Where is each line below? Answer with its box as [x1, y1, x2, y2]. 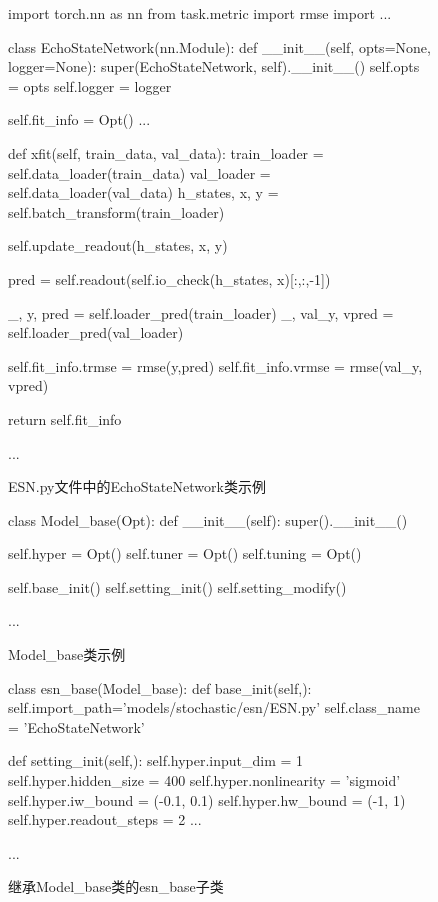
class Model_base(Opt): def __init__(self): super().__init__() [8, 509, 408, 530]
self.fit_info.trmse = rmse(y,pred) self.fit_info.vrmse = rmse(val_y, [8, 355, 423, 376]
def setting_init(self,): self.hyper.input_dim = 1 [8, 750, 304, 771]
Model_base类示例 [8, 644, 126, 665]
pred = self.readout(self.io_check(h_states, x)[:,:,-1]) [8, 268, 331, 289]
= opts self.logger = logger [8, 75, 172, 96]
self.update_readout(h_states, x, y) [8, 235, 228, 256]
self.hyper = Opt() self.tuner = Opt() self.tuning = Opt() [8, 543, 362, 564]
